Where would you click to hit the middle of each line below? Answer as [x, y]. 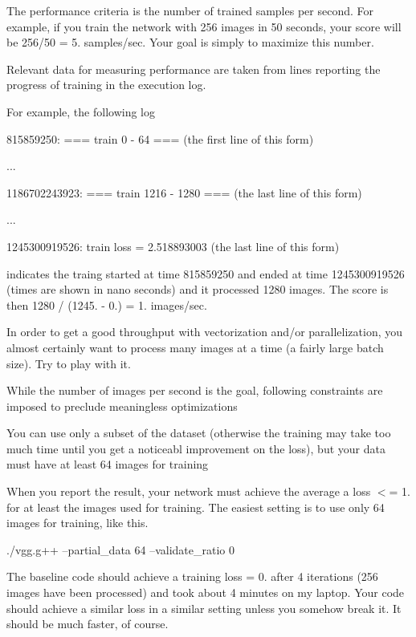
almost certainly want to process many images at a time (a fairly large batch [195, 347]
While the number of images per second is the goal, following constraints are [195, 390]
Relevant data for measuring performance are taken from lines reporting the [194, 69]
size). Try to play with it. [69, 363]
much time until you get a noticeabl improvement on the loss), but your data [196, 448]
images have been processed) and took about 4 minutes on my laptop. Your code [206, 592]
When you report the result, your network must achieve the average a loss [189, 491]
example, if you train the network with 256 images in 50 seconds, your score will [204, 26]
